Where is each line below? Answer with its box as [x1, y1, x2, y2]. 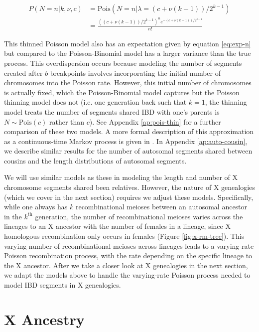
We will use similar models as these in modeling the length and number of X [4, 172, 238, 182]
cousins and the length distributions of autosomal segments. [4, 155, 187, 166]
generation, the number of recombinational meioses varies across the [35, 211, 243, 221]
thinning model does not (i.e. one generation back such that [4, 97, 187, 107]
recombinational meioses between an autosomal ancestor [75, 201, 248, 212]
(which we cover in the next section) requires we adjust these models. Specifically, [4, 191, 254, 202]
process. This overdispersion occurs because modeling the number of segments [4, 57, 242, 68]
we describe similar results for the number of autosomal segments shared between [4, 146, 253, 156]
